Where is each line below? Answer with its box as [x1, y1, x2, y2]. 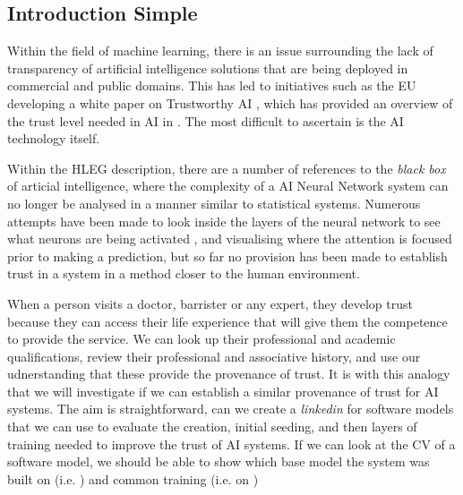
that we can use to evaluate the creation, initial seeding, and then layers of [7, 417, 417, 436]
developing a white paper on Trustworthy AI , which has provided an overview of [7, 93, 453, 112]
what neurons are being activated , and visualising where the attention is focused [7, 229, 452, 248]
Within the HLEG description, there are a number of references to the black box [7, 158, 446, 177]
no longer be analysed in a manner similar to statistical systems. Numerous [7, 193, 421, 212]
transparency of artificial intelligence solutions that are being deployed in [7, 58, 408, 77]
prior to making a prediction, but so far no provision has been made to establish [7, 246, 448, 265]
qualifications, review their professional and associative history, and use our [7, 346, 421, 365]
